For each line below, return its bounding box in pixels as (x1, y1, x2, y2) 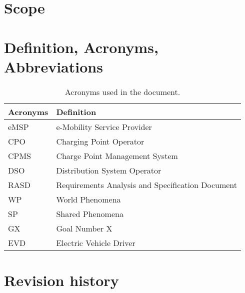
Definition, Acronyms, (4, 36, 158, 57)
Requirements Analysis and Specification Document (56, 178, 237, 190)
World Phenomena (56, 193, 121, 205)
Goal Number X (56, 222, 112, 234)
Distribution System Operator (56, 164, 161, 176)
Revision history (4, 269, 119, 290)
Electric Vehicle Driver (56, 236, 135, 248)
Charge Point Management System (56, 149, 178, 161)
